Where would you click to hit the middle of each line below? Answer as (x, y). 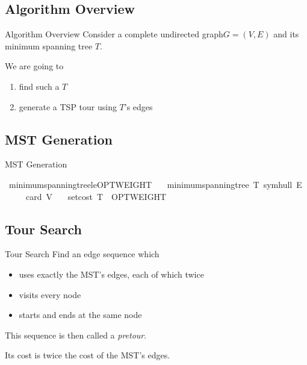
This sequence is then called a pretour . (76, 335)
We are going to (34, 66)
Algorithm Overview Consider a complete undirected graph (114, 34)
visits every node (50, 294)
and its (286, 34)
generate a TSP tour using (68, 106)
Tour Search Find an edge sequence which (82, 254)
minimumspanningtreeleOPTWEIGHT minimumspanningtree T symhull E (155, 184)
